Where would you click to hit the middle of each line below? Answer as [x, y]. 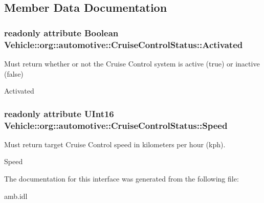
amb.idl [16, 196]
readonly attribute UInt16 [59, 113]
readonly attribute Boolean [61, 32]
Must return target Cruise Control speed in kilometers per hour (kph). [115, 144]
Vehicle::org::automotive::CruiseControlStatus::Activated [124, 44]
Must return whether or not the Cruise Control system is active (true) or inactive [132, 63]
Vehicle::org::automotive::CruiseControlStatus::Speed [116, 125]
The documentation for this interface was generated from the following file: [122, 179]
